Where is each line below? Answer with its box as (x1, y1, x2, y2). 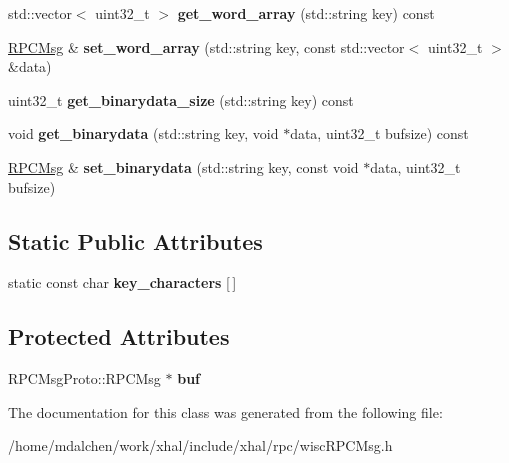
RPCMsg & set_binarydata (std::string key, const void (8, 156, 359, 177)
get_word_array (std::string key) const (177, 3, 435, 23)
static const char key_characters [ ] (8, 272, 237, 293)
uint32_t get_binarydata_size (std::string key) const (8, 89, 354, 110)
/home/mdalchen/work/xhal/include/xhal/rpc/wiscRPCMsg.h (8, 435, 393, 456)
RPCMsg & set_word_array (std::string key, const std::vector (8, 36, 405, 57)
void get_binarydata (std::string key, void (8, 123, 279, 144)
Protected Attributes (8, 321, 230, 352)
